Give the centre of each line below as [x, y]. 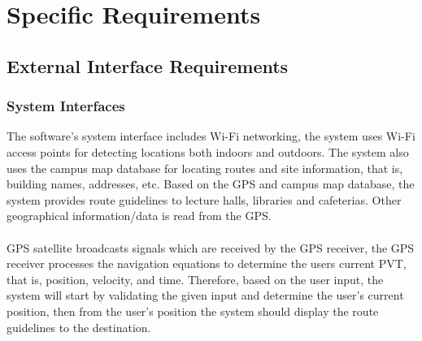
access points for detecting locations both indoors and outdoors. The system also [208, 151]
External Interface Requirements [148, 65]
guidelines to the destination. [79, 327]
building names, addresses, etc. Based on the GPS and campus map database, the [211, 184]
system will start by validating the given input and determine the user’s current [205, 295]
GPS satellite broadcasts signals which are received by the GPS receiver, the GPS [211, 247]
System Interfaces [66, 106]
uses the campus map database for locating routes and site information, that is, [205, 168]
